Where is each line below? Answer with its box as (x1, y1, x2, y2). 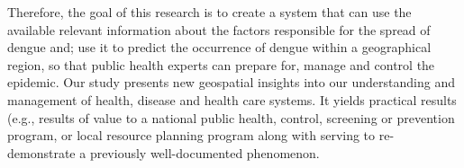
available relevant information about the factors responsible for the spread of (7, 20, 431, 39)
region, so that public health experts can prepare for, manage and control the (7, 55, 435, 74)
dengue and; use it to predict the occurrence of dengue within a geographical (7, 38, 432, 57)
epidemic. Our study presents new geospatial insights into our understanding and (7, 73, 455, 92)
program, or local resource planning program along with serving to (7, 126, 376, 145)
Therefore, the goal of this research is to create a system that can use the (7, 3, 412, 21)
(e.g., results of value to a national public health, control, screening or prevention (7, 108, 455, 127)
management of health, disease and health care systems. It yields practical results (7, 90, 457, 109)
